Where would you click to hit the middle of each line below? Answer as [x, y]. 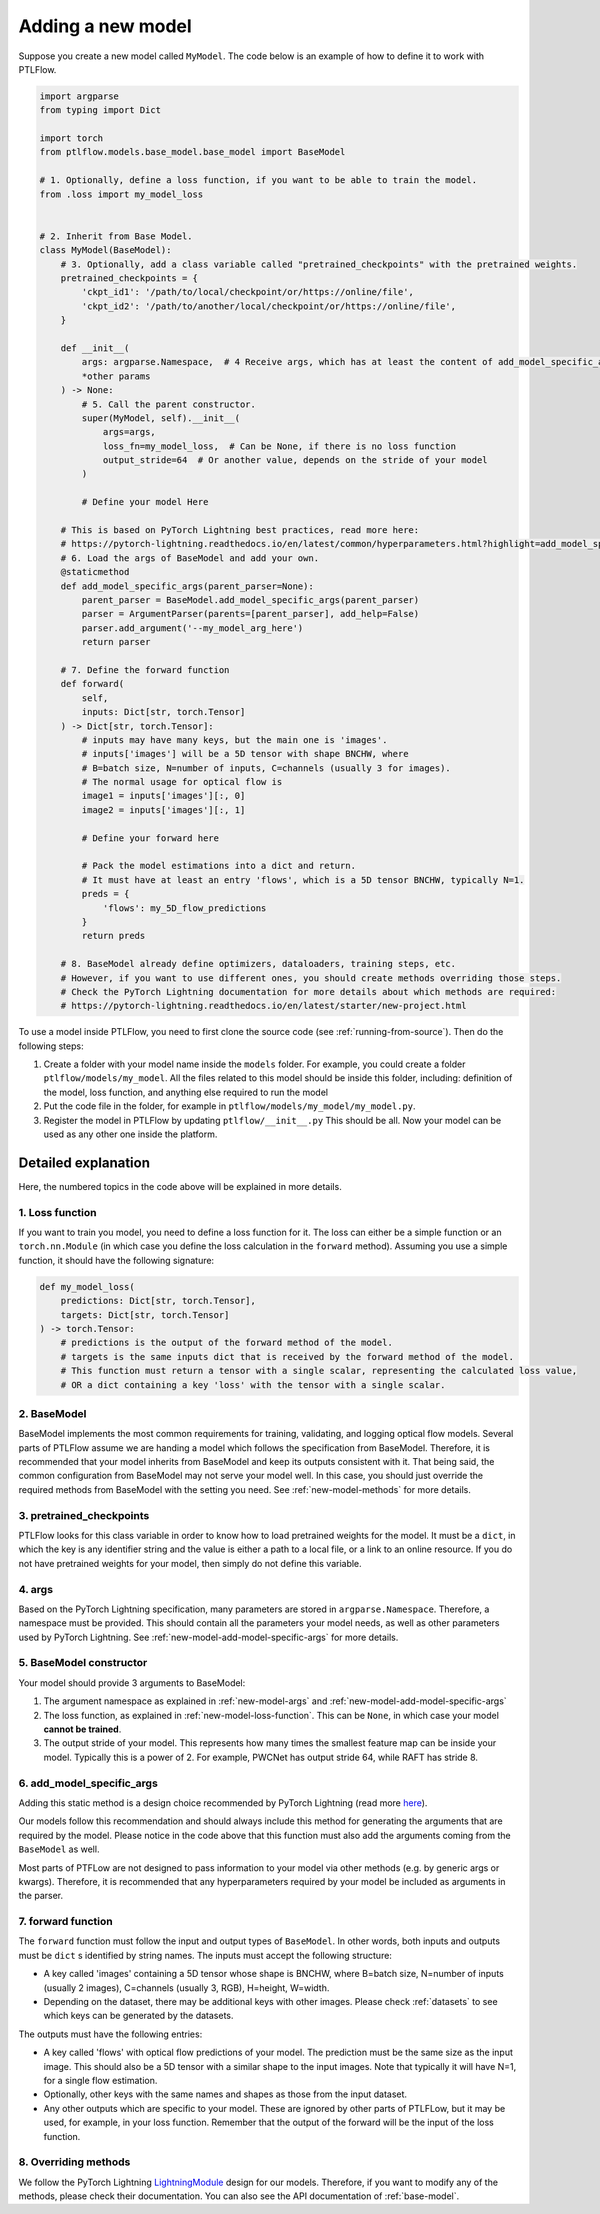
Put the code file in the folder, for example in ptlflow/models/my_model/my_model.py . [229, 1106]
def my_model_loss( [87, 1286]
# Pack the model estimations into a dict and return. [219, 866]
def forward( [92, 684]
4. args [36, 1589]
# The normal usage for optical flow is [182, 782]
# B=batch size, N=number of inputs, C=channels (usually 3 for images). [266, 768]
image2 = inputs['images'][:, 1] [163, 809]
